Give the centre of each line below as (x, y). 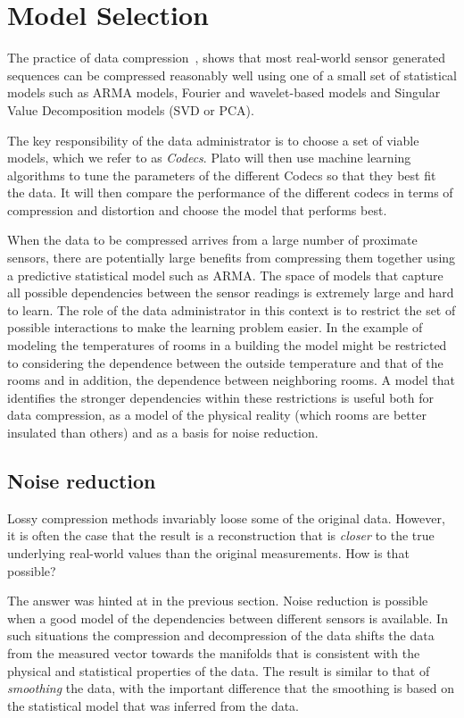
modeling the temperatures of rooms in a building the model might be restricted (227, 345)
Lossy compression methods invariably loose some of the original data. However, (226, 518)
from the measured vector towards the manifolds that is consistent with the (214, 652)
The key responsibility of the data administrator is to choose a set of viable (213, 140)
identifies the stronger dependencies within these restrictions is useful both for (220, 397)
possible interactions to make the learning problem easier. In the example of (215, 327)
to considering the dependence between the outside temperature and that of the (225, 362)
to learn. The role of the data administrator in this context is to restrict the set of (232, 309)
